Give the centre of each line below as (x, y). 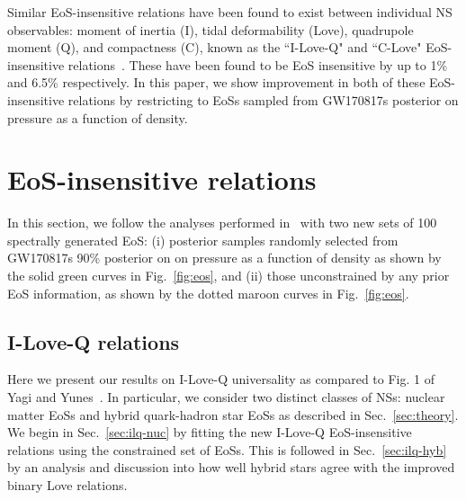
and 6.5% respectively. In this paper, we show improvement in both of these (216, 82)
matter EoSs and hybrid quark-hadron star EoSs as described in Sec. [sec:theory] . (233, 414)
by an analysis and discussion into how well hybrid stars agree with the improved (231, 467)
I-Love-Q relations (94, 341)
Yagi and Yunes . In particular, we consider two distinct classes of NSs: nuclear (226, 397)
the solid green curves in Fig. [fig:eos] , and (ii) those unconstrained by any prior (229, 276)
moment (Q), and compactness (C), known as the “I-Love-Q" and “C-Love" (215, 47)
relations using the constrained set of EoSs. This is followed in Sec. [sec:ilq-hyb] (227, 449)
